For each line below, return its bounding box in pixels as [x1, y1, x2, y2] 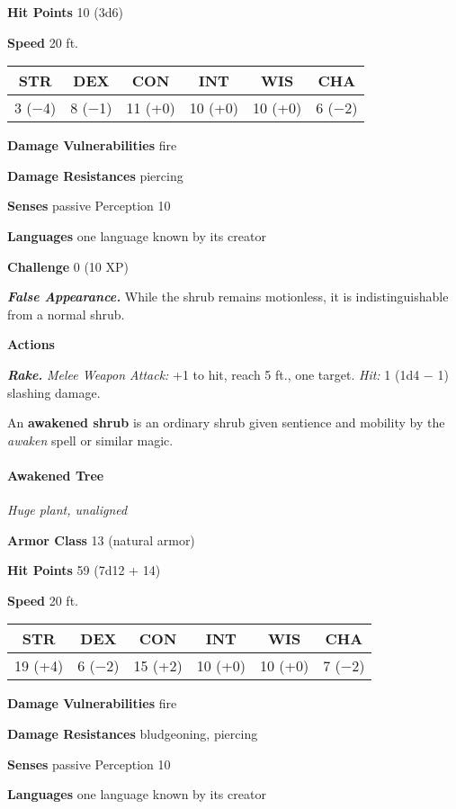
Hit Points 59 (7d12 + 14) [7, 561, 161, 580]
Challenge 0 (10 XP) [7, 256, 130, 275]
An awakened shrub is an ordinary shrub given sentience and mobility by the [7, 413, 445, 432]
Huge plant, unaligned [7, 500, 128, 519]
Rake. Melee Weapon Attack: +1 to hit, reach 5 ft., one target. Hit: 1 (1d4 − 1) [7, 364, 449, 383]
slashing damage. [7, 382, 101, 401]
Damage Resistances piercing [7, 166, 183, 184]
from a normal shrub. [7, 304, 125, 323]
